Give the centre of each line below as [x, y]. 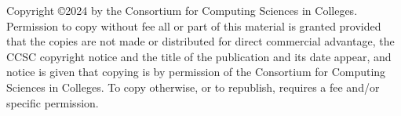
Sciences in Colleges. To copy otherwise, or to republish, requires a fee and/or [193, 87]
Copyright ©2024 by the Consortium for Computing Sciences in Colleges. [182, 10]
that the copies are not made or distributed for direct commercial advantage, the [200, 41]
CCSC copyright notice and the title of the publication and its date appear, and [199, 56]
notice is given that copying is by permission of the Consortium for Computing [196, 72]
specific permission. [53, 102]
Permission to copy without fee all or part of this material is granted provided [194, 25]
